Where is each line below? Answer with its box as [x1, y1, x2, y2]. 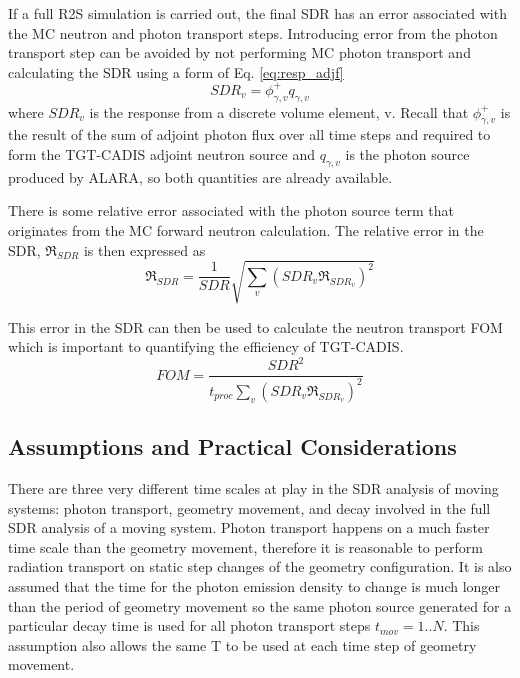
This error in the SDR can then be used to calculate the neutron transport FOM [8, 316, 503, 337]
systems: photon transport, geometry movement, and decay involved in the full [8, 497, 491, 518]
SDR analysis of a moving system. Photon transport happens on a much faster [8, 517, 490, 538]
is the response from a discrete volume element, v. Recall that [89, 101, 469, 122]
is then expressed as [83, 239, 206, 260]
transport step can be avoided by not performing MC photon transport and [8, 42, 471, 63]
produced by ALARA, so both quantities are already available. [8, 166, 393, 187]
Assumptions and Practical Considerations [8, 431, 457, 462]
